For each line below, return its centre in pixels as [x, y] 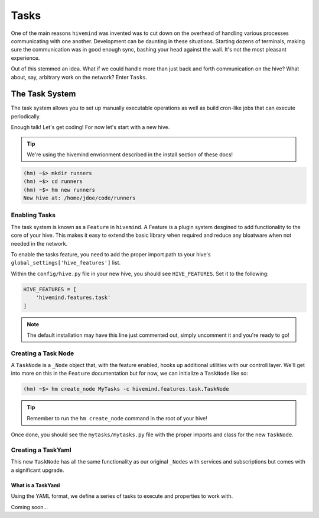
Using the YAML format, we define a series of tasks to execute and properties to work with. [122, 496]
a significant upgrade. [38, 470]
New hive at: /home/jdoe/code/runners [79, 198]
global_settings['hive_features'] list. [66, 263]
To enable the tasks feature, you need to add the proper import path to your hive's [111, 255]
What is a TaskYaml [35, 485]
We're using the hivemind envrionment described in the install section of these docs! [130, 155]
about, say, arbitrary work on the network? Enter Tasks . [79, 77]
